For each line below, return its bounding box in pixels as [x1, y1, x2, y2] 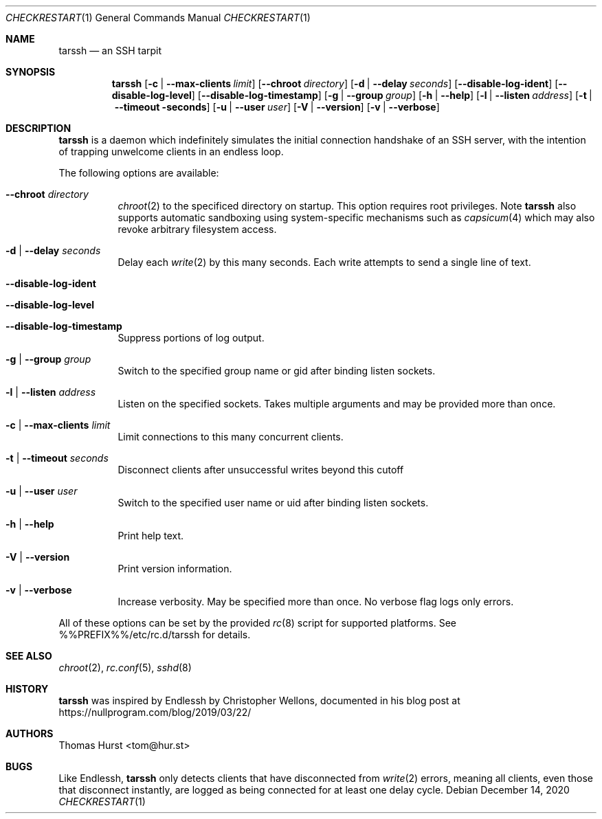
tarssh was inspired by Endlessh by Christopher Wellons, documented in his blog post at [58, 695, 460, 706]
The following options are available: [58, 167, 219, 179]
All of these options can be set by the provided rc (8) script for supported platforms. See [58, 617, 456, 629]
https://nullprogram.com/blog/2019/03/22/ [58, 706, 252, 718]
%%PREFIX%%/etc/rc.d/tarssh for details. [58, 629, 251, 640]
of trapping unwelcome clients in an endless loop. [58, 146, 284, 157]
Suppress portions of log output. [118, 332, 265, 344]
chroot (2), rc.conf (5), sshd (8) [58, 662, 192, 673]
